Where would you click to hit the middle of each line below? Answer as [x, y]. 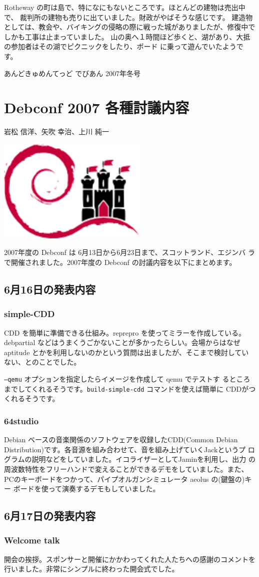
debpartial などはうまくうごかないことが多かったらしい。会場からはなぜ [122, 342]
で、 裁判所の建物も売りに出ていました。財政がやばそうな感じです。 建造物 [128, 17]
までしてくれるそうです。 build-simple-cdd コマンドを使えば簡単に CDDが [126, 388]
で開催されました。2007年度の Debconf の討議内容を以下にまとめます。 [120, 262]
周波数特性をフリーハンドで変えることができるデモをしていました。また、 [126, 469]
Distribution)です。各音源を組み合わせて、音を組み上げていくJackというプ [125, 449]
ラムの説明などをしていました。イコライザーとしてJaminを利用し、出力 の [133, 459]
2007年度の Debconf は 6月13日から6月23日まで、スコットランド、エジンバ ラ [129, 252]
